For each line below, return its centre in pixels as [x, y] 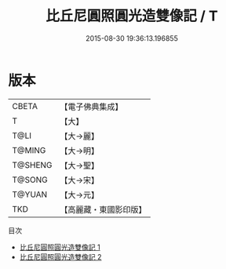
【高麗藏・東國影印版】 [103, 209]
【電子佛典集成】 [91, 107]
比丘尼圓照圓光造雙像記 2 [60, 256]
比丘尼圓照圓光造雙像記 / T [132, 16]
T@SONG [30, 180]
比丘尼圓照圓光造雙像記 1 [60, 247]
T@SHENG [32, 165]
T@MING [29, 150]
